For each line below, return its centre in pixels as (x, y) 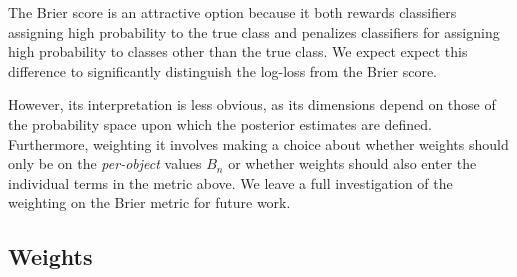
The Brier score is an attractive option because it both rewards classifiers (232, 12)
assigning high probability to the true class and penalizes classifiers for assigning (254, 31)
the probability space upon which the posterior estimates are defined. (220, 123)
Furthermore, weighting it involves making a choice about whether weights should (258, 143)
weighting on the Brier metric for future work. (149, 202)
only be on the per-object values (105, 163)
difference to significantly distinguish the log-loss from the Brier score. (223, 70)
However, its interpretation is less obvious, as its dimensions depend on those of (252, 104)
